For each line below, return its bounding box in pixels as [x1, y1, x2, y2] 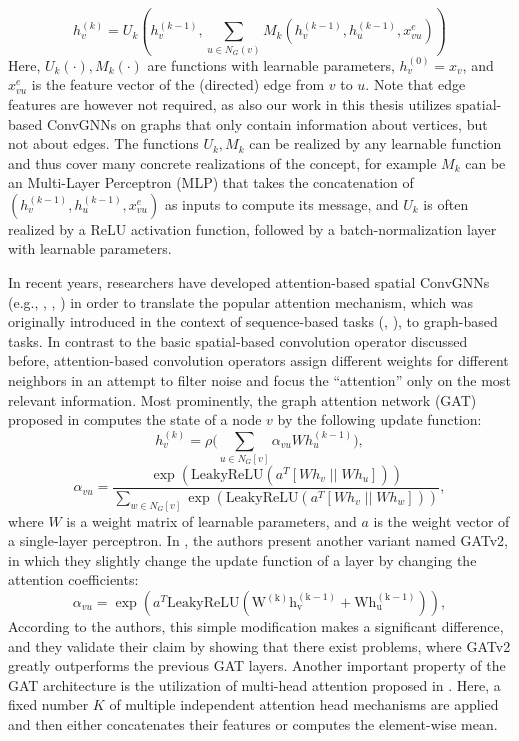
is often [423, 193, 469, 214]
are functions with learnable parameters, [147, 54, 395, 75]
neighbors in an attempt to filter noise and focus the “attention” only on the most [8, 370, 511, 391]
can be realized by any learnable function [249, 133, 502, 154]
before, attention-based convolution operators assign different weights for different [8, 350, 509, 371]
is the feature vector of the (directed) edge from [31, 74, 325, 95]
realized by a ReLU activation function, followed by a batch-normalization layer [8, 218, 497, 239]
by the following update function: [277, 409, 482, 430]
